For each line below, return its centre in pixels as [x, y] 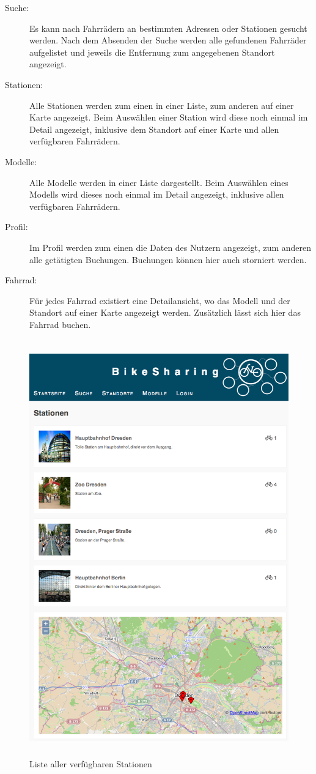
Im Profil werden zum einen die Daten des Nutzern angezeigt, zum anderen [171, 247]
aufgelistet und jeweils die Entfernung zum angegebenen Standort [152, 52]
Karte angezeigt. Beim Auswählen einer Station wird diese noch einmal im [169, 117]
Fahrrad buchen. [60, 324]
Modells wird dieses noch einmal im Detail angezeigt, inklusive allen [157, 194]
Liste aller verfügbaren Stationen [91, 764]
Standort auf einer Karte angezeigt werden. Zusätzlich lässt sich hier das [165, 312]
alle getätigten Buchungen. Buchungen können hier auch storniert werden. [168, 259]
